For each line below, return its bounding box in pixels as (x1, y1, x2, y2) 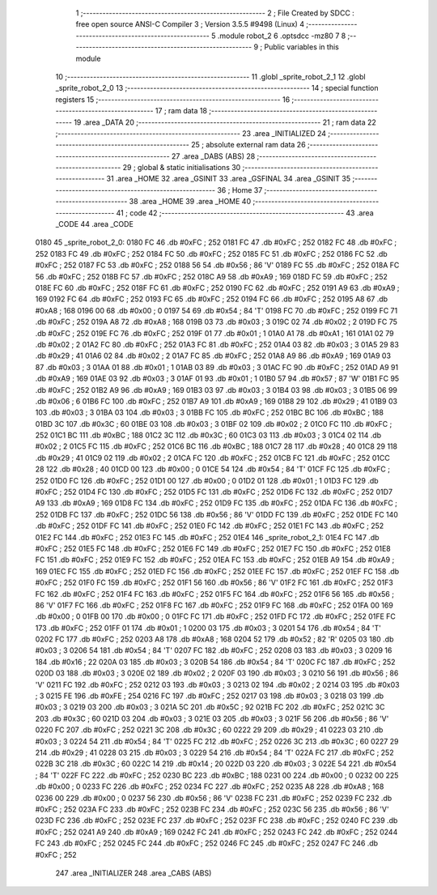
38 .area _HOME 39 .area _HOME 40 (129, 197, 251, 207)
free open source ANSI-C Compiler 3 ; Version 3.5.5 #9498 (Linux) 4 (75, 19, 305, 29)
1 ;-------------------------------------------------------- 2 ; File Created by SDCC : (75, 8, 355, 18)
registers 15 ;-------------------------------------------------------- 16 (55, 94, 291, 104)
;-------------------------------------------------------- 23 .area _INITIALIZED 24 (55, 128, 327, 138)
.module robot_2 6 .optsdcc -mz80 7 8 (217, 31, 346, 40)
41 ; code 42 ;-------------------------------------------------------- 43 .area (116, 207, 374, 218)
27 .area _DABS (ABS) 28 (171, 151, 256, 161)
